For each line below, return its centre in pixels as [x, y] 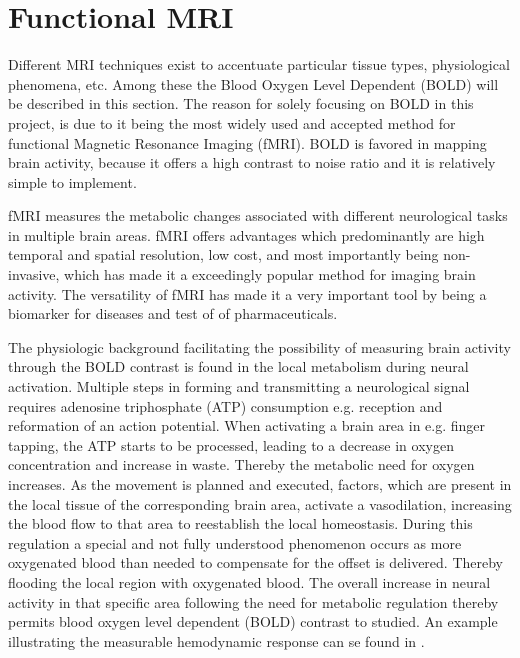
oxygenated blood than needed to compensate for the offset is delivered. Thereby [255, 562]
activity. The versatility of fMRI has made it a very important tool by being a [247, 293]
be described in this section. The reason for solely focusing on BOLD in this [241, 103]
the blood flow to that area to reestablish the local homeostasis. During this [240, 523]
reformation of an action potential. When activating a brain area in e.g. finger [247, 425]
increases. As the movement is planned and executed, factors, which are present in [260, 484]
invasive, [34, 274]
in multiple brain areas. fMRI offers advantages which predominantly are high [246, 234]
